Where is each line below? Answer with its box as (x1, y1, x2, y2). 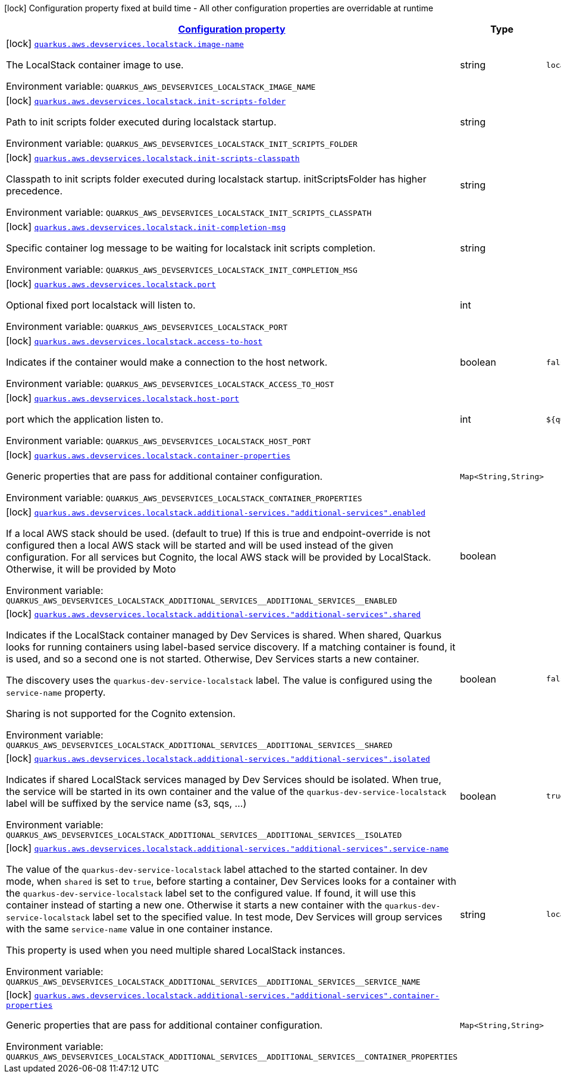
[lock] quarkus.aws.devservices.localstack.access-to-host (6, 335, 263, 347)
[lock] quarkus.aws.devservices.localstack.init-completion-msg (6, 221, 286, 232)
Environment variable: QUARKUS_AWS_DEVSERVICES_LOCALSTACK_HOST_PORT (6, 435, 311, 447)
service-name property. (6, 686, 106, 698)
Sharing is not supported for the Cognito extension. (6, 708, 236, 719)
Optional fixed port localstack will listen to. (6, 299, 196, 311)
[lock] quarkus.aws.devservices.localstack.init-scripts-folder (6, 95, 286, 106)
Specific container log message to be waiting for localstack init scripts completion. (6, 242, 376, 254)
